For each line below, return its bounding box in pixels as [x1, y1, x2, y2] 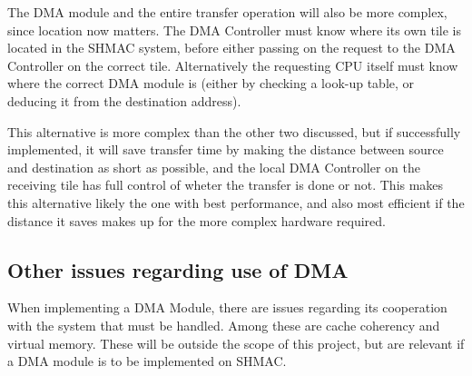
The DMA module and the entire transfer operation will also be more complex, [7, 3, 447, 21]
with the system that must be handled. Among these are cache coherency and [7, 315, 440, 334]
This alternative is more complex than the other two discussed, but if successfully [7, 122, 461, 141]
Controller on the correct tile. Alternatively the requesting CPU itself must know [7, 55, 458, 74]
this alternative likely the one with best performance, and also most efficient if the [7, 193, 465, 212]
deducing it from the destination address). [7, 91, 241, 110]
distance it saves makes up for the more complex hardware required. [7, 211, 387, 230]
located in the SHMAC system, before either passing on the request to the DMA [7, 38, 456, 57]
